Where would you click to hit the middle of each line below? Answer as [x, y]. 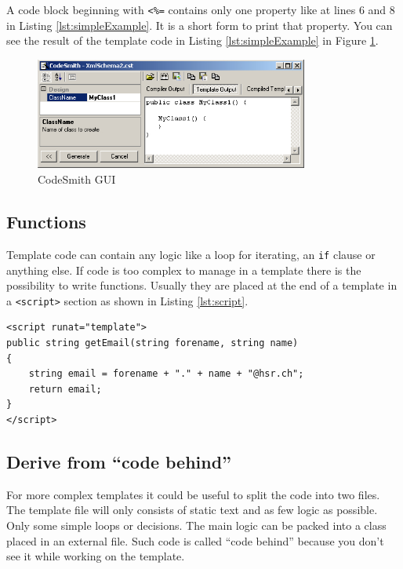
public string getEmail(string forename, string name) [152, 343]
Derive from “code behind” [119, 461]
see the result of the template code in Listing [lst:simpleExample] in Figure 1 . [192, 40]
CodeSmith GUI [77, 179]
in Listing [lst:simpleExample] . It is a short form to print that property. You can [200, 25]
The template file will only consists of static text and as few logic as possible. [192, 510]
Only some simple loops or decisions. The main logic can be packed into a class [196, 525]
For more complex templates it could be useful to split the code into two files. [193, 494]
